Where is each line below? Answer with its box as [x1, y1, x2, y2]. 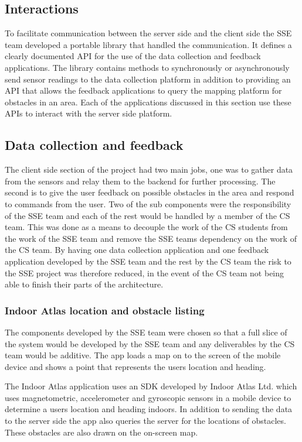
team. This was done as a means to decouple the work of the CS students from [5, 221, 288, 233]
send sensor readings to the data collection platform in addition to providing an [5, 73, 291, 85]
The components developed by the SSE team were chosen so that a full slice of [5, 325, 287, 338]
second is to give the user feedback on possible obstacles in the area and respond [5, 186, 294, 198]
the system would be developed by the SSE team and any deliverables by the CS [5, 337, 295, 350]
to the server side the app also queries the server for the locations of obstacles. [5, 414, 286, 427]
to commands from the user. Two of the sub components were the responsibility [5, 197, 291, 210]
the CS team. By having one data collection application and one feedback [5, 244, 269, 256]
